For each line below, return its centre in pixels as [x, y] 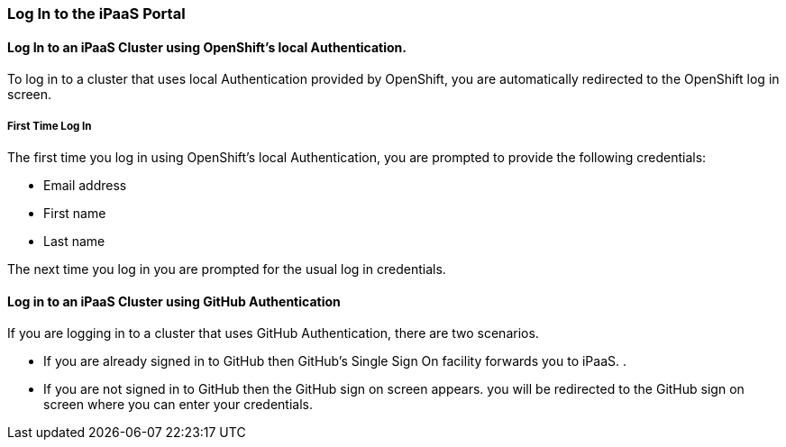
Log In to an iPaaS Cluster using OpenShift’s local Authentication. [207, 47]
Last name [74, 241]
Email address [85, 185]
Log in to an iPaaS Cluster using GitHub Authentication [174, 301]
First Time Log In [50, 126]
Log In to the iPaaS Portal [96, 14]
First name [75, 213]
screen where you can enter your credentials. [178, 405]
